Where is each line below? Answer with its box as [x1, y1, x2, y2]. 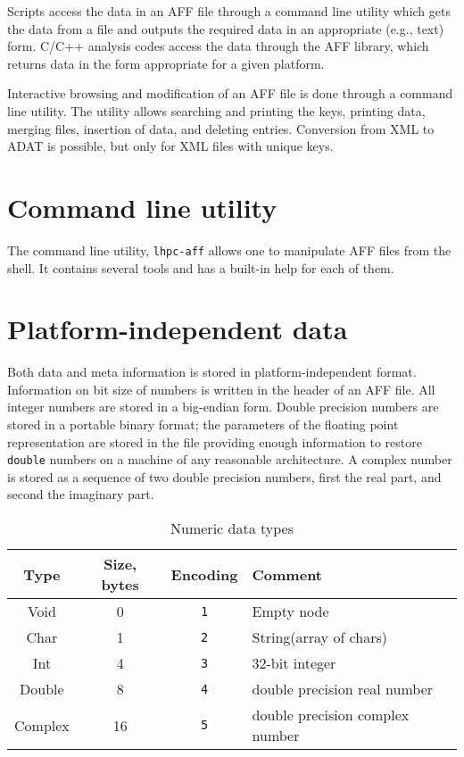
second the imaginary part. [7, 485, 154, 503]
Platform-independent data [7, 311, 348, 347]
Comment [252, 563, 322, 585]
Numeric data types [170, 518, 294, 539]
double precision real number [252, 678, 434, 700]
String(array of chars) [252, 627, 387, 648]
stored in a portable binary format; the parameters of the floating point [7, 415, 399, 434]
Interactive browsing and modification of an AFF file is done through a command [7, 84, 453, 103]
